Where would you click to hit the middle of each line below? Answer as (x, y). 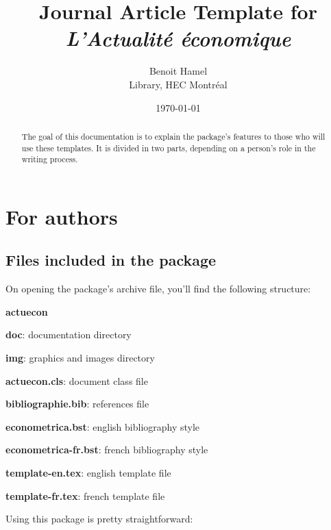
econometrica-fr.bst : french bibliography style (107, 450)
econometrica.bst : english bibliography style (103, 426)
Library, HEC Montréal (178, 84)
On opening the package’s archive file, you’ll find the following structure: (158, 289)
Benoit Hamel (178, 71)
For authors (62, 216)
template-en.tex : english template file (88, 472)
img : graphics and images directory (80, 358)
